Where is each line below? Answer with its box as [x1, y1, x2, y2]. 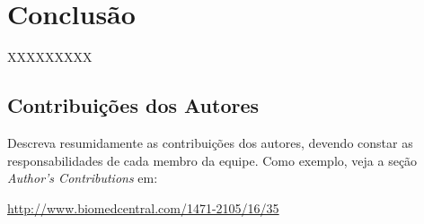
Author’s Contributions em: [7, 168, 158, 187]
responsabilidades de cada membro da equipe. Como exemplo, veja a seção [7, 151, 418, 169]
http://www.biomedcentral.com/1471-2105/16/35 [7, 198, 279, 217]
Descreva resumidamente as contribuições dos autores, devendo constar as [7, 133, 413, 151]
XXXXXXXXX [7, 47, 93, 66]
